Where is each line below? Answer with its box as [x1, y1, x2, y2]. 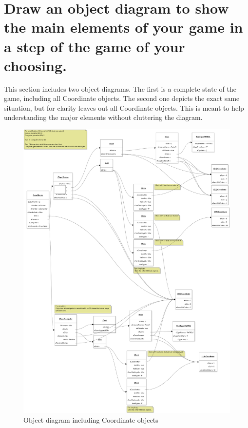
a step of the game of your [4, 36, 185, 56]
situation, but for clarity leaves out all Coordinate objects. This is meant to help [4, 102, 244, 113]
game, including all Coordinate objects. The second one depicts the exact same [4, 93, 240, 103]
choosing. [4, 55, 67, 75]
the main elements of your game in [4, 17, 243, 37]
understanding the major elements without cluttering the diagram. [4, 112, 203, 122]
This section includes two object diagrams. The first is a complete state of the [4, 83, 236, 94]
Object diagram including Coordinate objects [23, 414, 158, 425]
